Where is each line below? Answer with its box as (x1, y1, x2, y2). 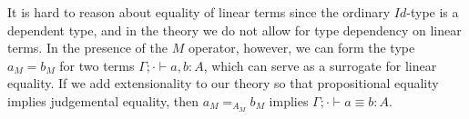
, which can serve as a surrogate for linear (203, 55, 437, 74)
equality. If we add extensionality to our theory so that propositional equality (7, 74, 439, 93)
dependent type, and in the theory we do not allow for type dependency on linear (7, 20, 462, 39)
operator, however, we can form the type (188, 38, 415, 57)
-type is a (406, 3, 459, 21)
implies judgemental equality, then (7, 91, 199, 110)
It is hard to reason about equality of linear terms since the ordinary (7, 3, 391, 21)
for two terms (59, 55, 135, 74)
